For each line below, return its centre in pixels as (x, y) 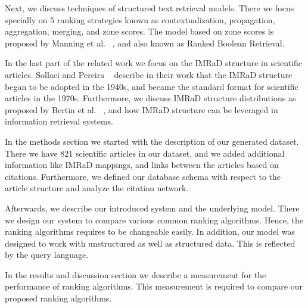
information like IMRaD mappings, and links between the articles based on (142, 165)
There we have (31, 153)
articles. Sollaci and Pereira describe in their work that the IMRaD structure (149, 74)
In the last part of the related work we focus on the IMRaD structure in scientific (154, 63)
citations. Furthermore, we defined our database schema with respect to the (143, 176)
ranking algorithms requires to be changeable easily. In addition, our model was (150, 231)
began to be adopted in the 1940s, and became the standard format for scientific (152, 86)
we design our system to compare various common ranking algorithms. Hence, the (154, 220)
